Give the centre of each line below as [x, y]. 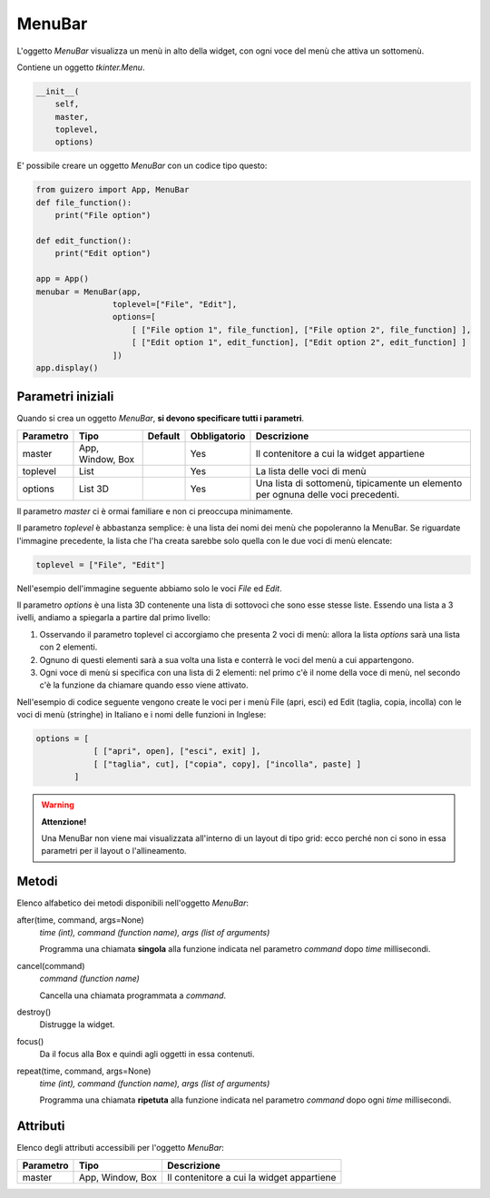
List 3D [93, 489]
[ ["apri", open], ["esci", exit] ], [177, 751]
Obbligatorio [218, 436]
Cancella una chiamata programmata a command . [133, 995]
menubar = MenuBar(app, [89, 292]
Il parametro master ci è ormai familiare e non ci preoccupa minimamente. [155, 511]
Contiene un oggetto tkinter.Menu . [81, 67]
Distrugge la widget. [77, 1025]
